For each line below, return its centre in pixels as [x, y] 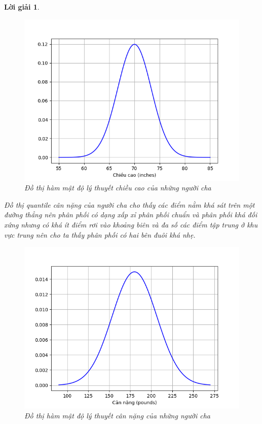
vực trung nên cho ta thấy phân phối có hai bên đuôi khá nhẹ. [100, 234]
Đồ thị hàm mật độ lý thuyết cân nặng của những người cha [117, 415]
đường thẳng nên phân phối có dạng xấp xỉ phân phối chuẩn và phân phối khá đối [131, 215]
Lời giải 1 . [22, 7]
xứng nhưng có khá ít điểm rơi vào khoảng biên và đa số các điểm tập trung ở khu [131, 224]
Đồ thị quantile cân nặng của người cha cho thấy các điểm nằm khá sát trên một [129, 204]
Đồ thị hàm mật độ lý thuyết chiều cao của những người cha [118, 188]
